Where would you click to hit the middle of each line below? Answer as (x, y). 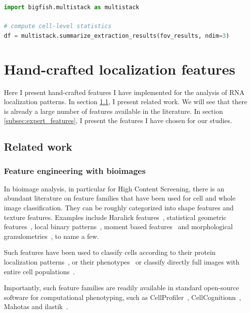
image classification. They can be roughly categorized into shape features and (119, 208)
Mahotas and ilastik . (36, 306)
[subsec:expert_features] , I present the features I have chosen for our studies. (118, 120)
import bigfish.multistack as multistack (72, 7)
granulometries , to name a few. (52, 236)
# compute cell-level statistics (58, 26)
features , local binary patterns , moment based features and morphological (118, 227)
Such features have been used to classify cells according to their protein (110, 252)
